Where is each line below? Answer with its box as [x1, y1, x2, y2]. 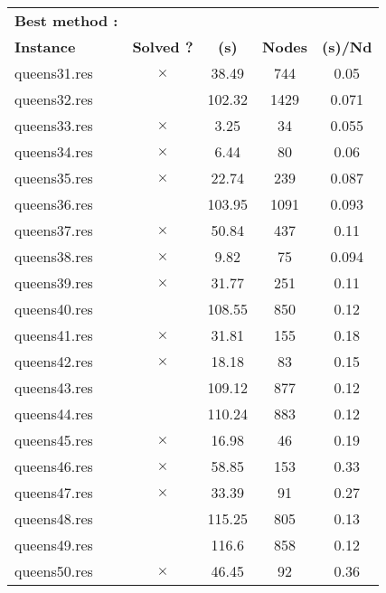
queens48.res [14, 508, 93, 529]
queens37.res [14, 220, 93, 240]
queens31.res [14, 62, 93, 83]
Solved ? [132, 36, 193, 57]
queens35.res [14, 167, 93, 188]
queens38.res [14, 246, 93, 267]
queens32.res [14, 89, 93, 109]
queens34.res [14, 141, 93, 162]
